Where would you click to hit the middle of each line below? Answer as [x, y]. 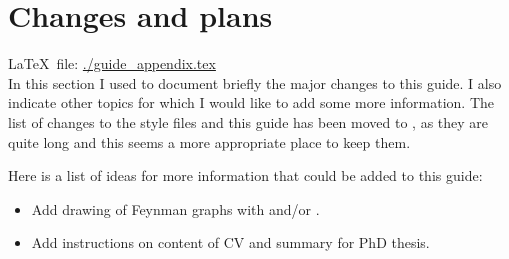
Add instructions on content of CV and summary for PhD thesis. [230, 242]
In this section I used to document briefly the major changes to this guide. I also [255, 82]
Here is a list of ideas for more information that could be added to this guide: [245, 175]
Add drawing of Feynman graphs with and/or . [175, 208]
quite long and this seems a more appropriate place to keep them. [209, 141]
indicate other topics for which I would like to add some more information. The [251, 102]
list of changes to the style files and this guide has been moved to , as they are [248, 121]
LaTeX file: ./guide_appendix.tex [112, 63]
